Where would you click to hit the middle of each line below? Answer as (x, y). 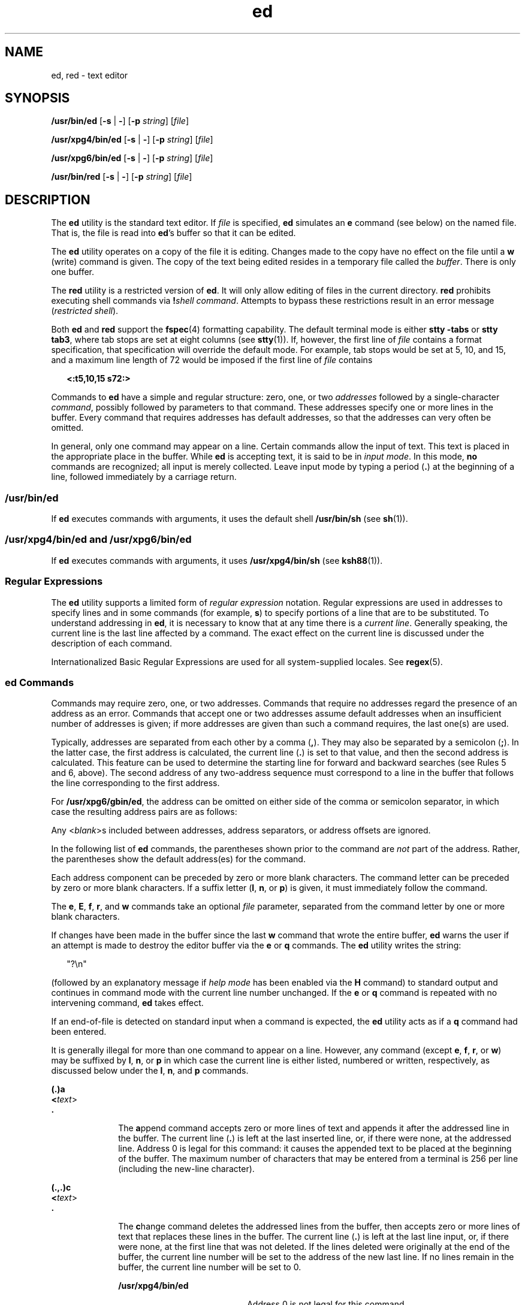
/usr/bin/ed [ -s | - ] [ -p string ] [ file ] (120, 121)
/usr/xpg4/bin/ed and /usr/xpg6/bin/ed (98, 540)
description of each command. (112, 643)
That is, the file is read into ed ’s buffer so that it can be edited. (174, 233)
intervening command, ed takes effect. (127, 1003)
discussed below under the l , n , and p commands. (150, 1071)
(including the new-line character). (186, 1169)
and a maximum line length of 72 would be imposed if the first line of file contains (212, 360)
